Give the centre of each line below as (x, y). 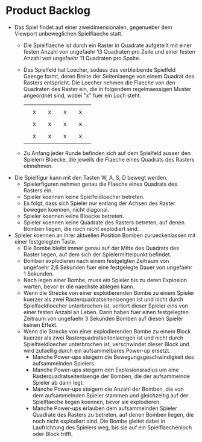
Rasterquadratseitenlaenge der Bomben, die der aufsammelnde (111, 376)
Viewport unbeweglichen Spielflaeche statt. (68, 33)
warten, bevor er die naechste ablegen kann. (79, 286)
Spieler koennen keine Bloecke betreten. (74, 216)
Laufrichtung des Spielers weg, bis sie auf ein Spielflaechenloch (112, 427)
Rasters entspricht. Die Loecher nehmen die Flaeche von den (99, 83)
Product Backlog (48, 11)
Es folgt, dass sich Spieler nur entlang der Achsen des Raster (99, 203)
